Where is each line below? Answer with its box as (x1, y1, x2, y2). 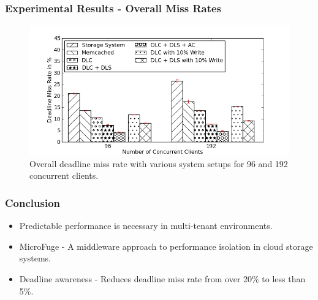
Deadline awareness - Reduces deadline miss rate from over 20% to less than (19, 272, 306, 285)
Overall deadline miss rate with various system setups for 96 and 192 (29, 157, 288, 170)
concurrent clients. (29, 169, 99, 182)
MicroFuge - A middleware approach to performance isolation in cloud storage (19, 239, 313, 252)
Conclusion (5, 195, 60, 210)
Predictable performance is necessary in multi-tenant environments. (19, 219, 273, 232)
